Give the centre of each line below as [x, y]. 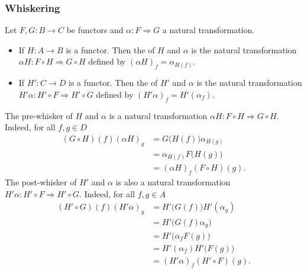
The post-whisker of [41, 182]
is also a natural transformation [173, 182]
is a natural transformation [158, 115]
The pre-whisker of [39, 115]
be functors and [95, 30]
